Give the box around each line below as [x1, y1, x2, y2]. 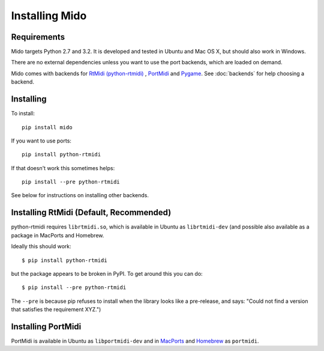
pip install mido [22, 124, 73, 130]
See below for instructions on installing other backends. [11, 192, 149, 199]
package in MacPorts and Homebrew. [11, 231, 104, 239]
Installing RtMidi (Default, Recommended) [11, 207, 172, 218]
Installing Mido [11, 9, 87, 22]
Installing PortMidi [11, 322, 82, 332]
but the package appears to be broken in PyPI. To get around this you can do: [11, 270, 203, 277]
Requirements [11, 32, 65, 42]
